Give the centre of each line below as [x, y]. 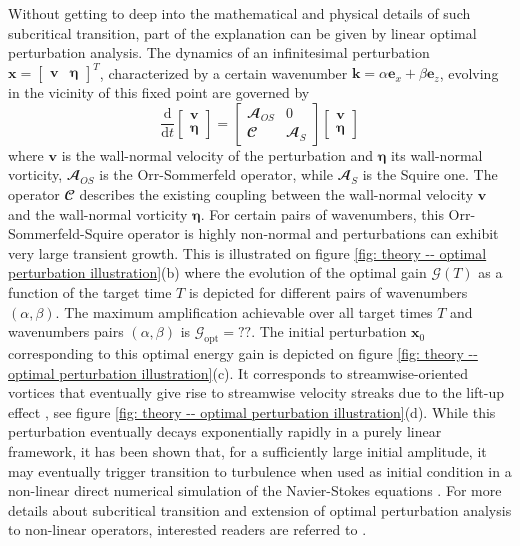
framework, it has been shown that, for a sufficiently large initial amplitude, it [247, 450]
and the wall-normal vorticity [98, 213]
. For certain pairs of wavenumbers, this [322, 213]
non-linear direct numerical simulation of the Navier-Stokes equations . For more [255, 490]
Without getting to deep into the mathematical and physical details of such [239, 13]
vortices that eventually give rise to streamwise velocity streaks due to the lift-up [256, 392]
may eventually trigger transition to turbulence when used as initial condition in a [260, 470]
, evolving [469, 72]
